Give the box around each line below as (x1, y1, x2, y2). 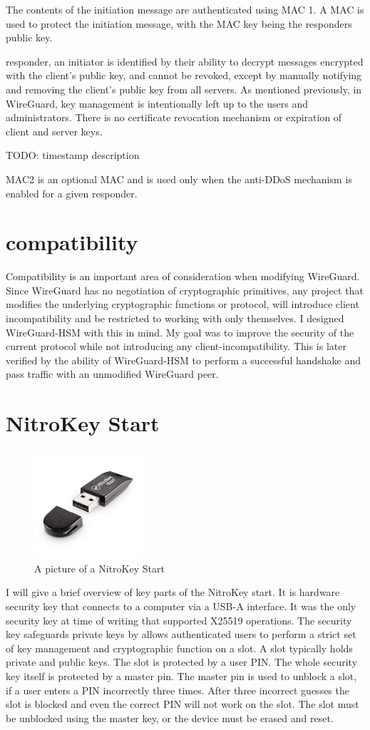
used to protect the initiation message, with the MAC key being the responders (6, 16, 352, 31)
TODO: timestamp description (6, 148, 140, 163)
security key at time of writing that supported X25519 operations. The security (6, 612, 352, 627)
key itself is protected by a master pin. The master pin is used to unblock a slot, (6, 669, 357, 684)
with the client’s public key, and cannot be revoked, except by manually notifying (6, 68, 362, 83)
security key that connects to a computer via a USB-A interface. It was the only (6, 599, 356, 614)
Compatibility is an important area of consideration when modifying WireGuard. (6, 269, 360, 284)
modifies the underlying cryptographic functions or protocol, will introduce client (6, 297, 359, 312)
